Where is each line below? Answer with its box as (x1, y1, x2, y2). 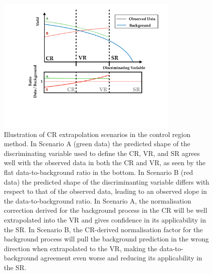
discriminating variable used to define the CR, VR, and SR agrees (4, 148, 200, 158)
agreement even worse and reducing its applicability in (40, 253, 202, 263)
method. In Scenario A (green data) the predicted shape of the (4, 138, 191, 149)
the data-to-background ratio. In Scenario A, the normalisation (4, 195, 192, 205)
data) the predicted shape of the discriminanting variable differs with (4, 176, 210, 187)
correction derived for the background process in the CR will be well (4, 205, 208, 215)
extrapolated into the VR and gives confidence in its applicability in (4, 214, 206, 224)
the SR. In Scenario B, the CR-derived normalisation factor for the (4, 224, 203, 234)
